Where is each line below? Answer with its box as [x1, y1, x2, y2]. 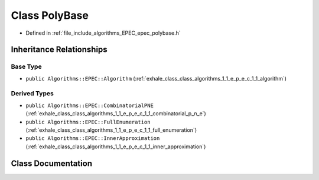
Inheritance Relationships [11, 45, 108, 55]
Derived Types [11, 89, 54, 98]
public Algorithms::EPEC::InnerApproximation [25, 135, 160, 142]
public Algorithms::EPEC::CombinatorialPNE [25, 102, 154, 109]
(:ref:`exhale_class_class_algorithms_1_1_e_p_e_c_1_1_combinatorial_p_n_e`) [25, 110, 206, 117]
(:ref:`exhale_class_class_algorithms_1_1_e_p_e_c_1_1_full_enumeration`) [25, 126, 197, 134]
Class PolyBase [11, 9, 89, 22]
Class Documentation [11, 158, 93, 168]
